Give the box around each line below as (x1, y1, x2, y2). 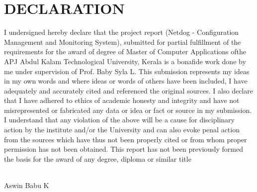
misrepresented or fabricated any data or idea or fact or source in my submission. (4, 104, 252, 115)
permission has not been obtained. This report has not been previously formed (4, 144, 243, 154)
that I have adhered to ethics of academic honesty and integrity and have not (4, 95, 240, 105)
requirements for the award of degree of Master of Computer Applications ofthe (4, 46, 247, 57)
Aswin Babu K (4, 180, 49, 191)
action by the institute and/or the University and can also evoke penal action (4, 124, 240, 135)
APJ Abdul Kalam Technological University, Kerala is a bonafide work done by (4, 56, 246, 66)
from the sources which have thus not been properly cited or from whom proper (4, 134, 247, 144)
